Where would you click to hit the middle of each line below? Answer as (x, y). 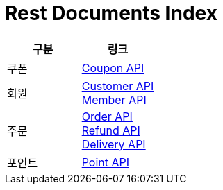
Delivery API (114, 144)
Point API (106, 162)
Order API (107, 116)
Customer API (118, 86)
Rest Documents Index (111, 13)
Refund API (111, 130)
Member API (114, 100)
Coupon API (113, 68)
